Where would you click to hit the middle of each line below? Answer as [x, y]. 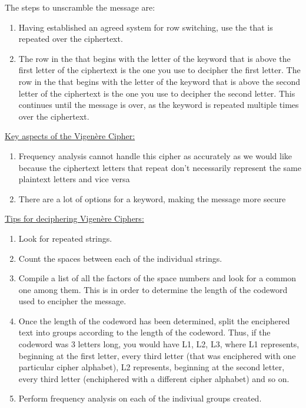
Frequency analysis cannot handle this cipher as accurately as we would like [155, 155]
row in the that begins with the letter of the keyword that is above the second [159, 81]
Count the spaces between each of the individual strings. [120, 258]
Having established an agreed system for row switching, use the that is [146, 27]
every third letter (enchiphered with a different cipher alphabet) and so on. [154, 378]
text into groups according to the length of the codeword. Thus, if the [144, 332]
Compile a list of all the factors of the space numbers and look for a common [157, 278]
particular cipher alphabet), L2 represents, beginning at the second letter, [152, 367]
